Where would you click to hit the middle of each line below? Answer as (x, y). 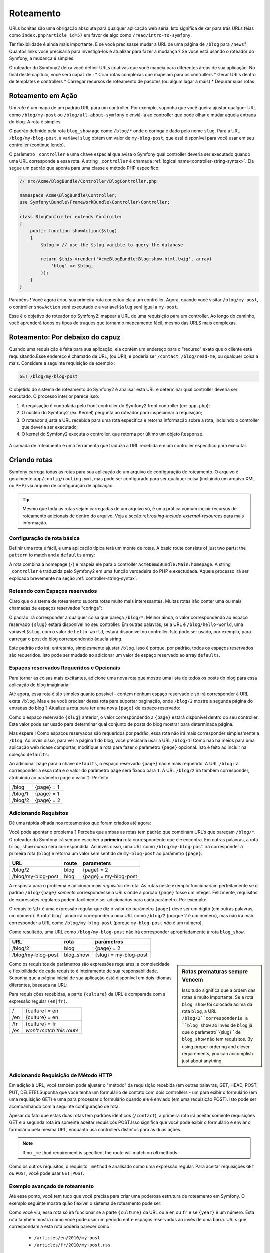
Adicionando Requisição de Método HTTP (61, 1075)
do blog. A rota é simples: (35, 122)
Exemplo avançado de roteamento (52, 1186)
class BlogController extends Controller (71, 217)
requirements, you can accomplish (218, 1054)
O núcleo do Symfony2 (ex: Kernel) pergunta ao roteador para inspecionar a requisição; (112, 413)
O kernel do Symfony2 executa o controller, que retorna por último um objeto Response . (113, 434)
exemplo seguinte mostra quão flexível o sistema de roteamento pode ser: (85, 1203)
